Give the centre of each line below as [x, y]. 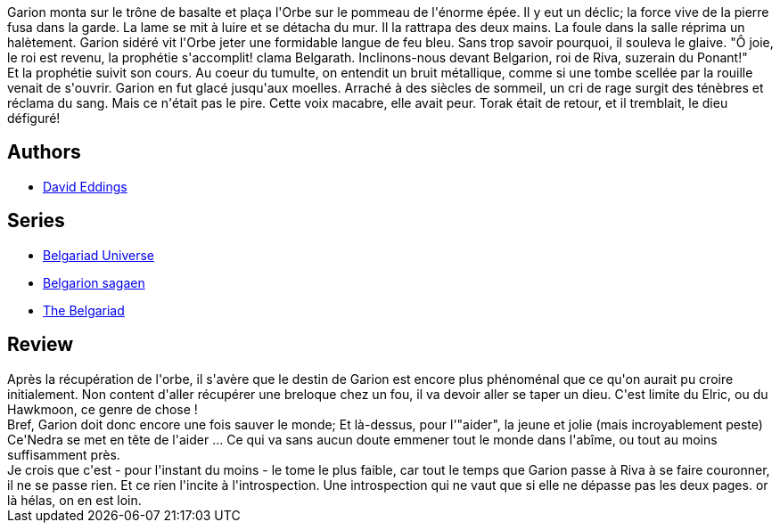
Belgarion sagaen [94, 282]
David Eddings [85, 186]
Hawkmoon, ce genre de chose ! [103, 409]
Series [36, 221]
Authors [44, 152]
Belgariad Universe [99, 255]
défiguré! [34, 118]
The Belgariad [84, 310]
